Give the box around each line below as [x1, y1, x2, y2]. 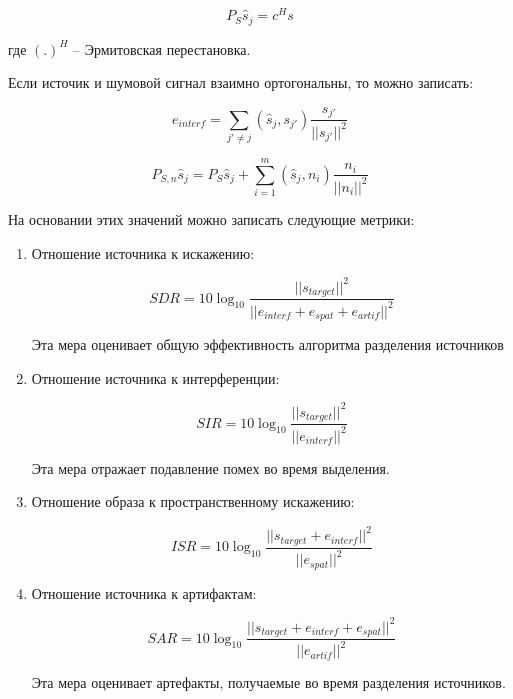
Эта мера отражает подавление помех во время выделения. [31, 457, 390, 478]
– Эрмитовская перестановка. [73, 38, 251, 59]
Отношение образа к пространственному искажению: [31, 491, 355, 512]
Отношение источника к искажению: [31, 242, 255, 263]
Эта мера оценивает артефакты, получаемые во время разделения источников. [31, 672, 506, 693]
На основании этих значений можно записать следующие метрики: [8, 209, 415, 230]
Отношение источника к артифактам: [31, 582, 257, 603]
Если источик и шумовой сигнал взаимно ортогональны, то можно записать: [8, 72, 474, 93]
